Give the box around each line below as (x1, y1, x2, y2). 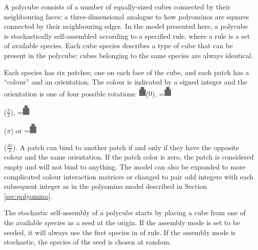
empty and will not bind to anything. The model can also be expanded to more (4, 162, 246, 172)
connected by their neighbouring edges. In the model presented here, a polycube (4, 21, 248, 31)
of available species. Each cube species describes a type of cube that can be (4, 40, 233, 51)
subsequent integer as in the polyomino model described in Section (4, 181, 207, 191)
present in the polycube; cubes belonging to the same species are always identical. (4, 50, 254, 60)
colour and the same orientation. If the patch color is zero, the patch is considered (4, 152, 254, 162)
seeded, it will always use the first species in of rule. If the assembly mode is (4, 227, 236, 237)
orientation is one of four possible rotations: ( (4, 88, 149, 98)
